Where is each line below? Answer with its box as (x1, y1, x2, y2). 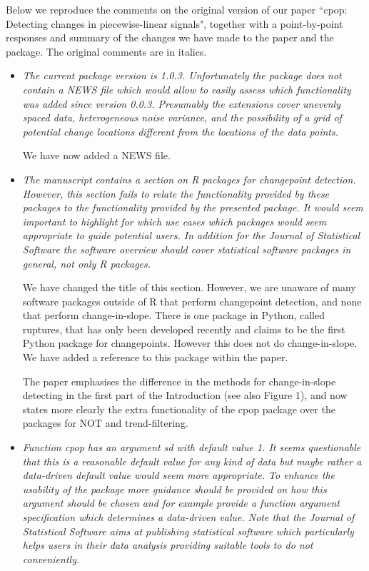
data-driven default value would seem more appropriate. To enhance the (22, 468, 335, 482)
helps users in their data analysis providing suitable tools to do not (22, 537, 313, 552)
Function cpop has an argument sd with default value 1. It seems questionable (22, 440, 361, 455)
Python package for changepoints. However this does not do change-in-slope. (22, 335, 358, 350)
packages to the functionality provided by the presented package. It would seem (22, 200, 363, 215)
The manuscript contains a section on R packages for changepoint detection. (22, 171, 356, 186)
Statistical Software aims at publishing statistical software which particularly (22, 523, 354, 538)
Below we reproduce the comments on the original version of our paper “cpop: (6, 2, 348, 16)
